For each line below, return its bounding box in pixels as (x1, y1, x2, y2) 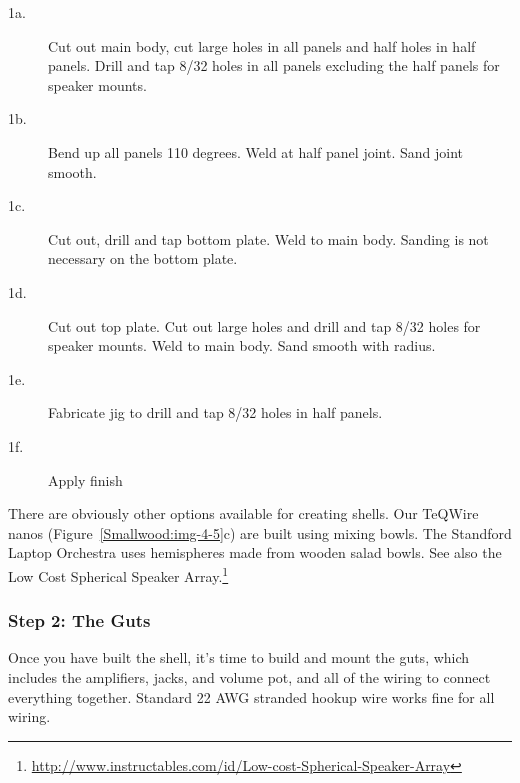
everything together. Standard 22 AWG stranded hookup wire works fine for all (8, 686, 495, 707)
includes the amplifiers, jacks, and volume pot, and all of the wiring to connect (8, 666, 491, 687)
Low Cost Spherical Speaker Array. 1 (8, 562, 229, 586)
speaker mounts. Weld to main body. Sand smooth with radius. (48, 335, 436, 356)
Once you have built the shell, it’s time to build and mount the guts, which (8, 647, 470, 668)
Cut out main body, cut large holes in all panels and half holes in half (48, 35, 476, 56)
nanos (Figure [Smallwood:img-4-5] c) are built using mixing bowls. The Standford (8, 522, 512, 543)
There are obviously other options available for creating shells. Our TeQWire (8, 503, 479, 524)
